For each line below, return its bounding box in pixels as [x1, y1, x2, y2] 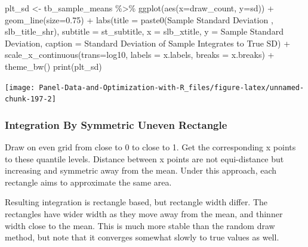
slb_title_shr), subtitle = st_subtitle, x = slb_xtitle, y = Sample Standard [5, 25, 284, 38]
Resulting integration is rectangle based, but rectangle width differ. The [5, 196, 268, 208]
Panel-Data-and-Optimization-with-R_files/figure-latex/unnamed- [39, 83, 304, 92]
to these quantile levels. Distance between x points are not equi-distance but [5, 152, 284, 165]
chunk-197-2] [5, 95, 56, 104]
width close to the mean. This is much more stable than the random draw [5, 219, 275, 231]
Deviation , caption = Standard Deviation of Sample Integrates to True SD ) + [5, 36, 291, 49]
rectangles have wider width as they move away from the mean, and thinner [5, 208, 283, 220]
